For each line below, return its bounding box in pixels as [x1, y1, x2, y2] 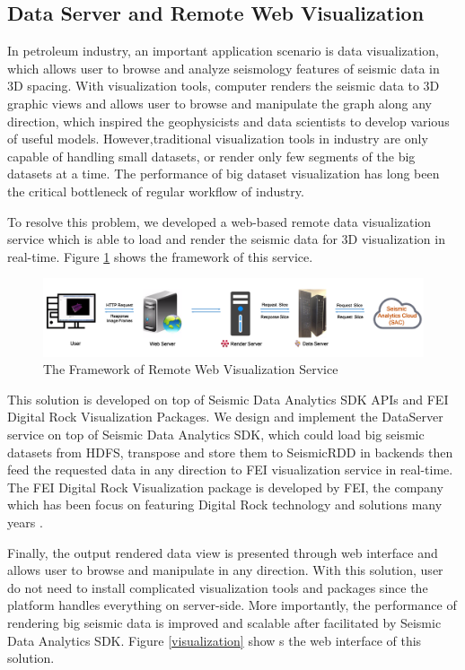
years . [7, 513, 43, 532]
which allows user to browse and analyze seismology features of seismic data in [7, 58, 440, 77]
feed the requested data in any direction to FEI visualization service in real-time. [7, 460, 453, 479]
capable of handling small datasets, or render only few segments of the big [7, 146, 416, 165]
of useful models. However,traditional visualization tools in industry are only [7, 129, 428, 148]
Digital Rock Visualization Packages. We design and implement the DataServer [7, 407, 443, 426]
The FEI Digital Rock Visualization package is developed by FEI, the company [7, 477, 443, 496]
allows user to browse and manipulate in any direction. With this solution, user [7, 561, 443, 579]
